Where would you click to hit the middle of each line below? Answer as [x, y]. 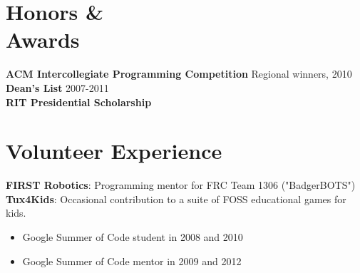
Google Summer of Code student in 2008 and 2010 [133, 237]
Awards [43, 40]
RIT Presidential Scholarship [79, 102]
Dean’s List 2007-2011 [57, 87]
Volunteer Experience [114, 151]
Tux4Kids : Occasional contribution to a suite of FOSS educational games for [176, 199]
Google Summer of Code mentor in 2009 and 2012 [132, 261]
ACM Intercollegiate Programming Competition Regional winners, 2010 [179, 74]
